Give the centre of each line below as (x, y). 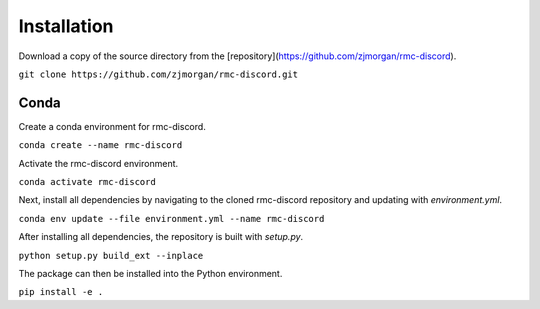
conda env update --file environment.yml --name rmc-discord (171, 218)
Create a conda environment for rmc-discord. (112, 126)
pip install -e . (61, 292)
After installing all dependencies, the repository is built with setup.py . (161, 237)
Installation (66, 26)
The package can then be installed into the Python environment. (150, 273)
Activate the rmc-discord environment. (98, 163)
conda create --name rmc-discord (100, 145)
